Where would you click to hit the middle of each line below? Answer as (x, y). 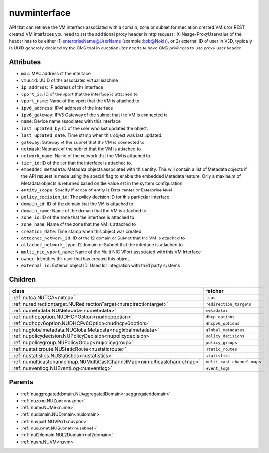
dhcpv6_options (223, 323)
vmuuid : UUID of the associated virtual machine (70, 80)
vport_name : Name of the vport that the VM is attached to (80, 101)
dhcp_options (220, 317)
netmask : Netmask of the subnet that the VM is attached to (81, 149)
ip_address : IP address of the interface (62, 87)
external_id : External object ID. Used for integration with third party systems (101, 265)
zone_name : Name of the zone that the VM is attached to (79, 224)
